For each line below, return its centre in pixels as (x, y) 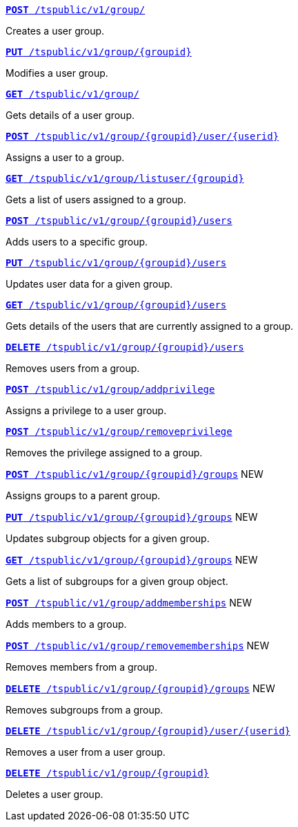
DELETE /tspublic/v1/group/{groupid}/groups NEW (140, 688)
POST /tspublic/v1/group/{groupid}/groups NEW (135, 474)
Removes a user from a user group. (86, 752)
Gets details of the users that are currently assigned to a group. (149, 326)
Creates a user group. (55, 31)
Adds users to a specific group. (77, 242)
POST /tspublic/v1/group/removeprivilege (119, 431)
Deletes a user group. (54, 794)
